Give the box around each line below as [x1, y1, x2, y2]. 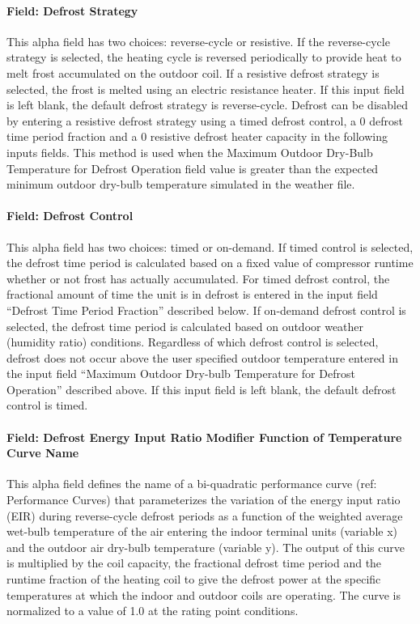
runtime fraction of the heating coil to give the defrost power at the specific [6, 571, 381, 588]
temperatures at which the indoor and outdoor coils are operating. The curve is [6, 586, 401, 603]
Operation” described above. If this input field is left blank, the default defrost [6, 380, 397, 397]
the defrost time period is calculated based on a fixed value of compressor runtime [6, 254, 414, 271]
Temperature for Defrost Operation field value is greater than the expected [6, 159, 379, 176]
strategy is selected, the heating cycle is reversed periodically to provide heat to [6, 49, 401, 66]
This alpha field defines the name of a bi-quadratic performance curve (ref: [6, 475, 377, 492]
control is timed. [6, 397, 88, 414]
